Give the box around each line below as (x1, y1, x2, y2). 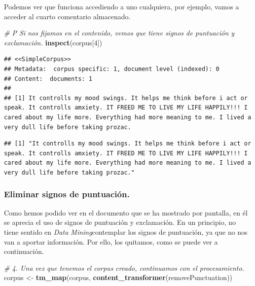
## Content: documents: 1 (4, 75, 92, 82)
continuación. (4, 246, 44, 256)
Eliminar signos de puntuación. (4, 188, 130, 200)
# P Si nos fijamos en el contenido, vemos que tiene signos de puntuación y (4, 28, 235, 38)
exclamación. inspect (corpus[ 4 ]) (4, 37, 102, 47)
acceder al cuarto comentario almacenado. (4, 11, 131, 21)
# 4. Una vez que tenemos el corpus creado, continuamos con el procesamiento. (4, 262, 244, 273)
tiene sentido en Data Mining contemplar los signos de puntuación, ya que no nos (4, 226, 248, 237)
